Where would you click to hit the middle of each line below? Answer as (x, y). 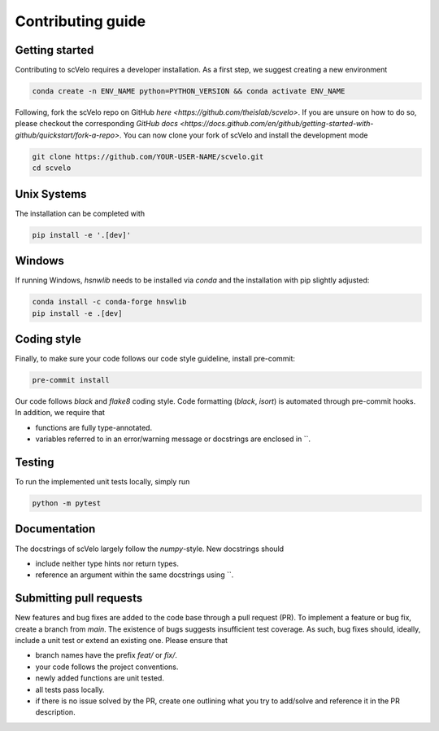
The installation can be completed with (80, 213)
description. (56, 712)
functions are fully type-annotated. (94, 427)
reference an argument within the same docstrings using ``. (135, 575)
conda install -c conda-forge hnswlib (109, 302)
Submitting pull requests (79, 598)
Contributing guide (80, 21)
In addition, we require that (60, 413)
